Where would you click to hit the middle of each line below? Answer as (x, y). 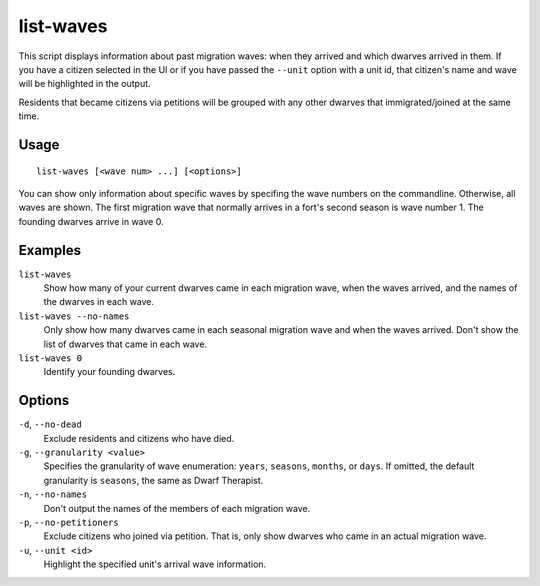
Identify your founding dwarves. (109, 372)
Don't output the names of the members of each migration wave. (177, 508)
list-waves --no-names (74, 316)
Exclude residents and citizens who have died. (139, 438)
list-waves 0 (50, 358)
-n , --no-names (53, 494)
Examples (50, 250)
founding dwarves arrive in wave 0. (91, 221)
